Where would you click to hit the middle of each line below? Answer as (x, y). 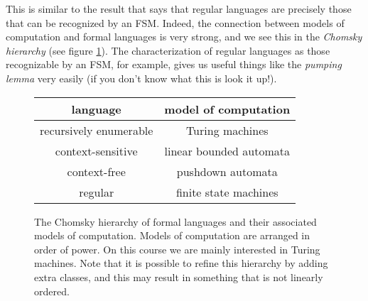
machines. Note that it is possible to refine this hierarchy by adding (181, 263)
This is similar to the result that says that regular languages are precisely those (179, 9)
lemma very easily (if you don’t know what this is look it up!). (141, 78)
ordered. (52, 291)
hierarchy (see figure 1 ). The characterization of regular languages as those (168, 50)
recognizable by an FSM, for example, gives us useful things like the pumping (174, 64)
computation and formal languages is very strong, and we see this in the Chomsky (184, 37)
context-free (96, 171)
